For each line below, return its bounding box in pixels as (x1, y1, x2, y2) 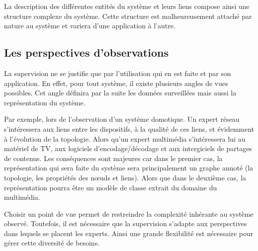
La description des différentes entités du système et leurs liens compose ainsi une (4, 1, 250, 11)
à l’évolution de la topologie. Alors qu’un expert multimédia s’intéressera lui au (4, 133, 246, 144)
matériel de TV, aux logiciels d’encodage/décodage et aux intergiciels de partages (4, 143, 252, 154)
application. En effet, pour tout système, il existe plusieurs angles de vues (4, 78, 228, 88)
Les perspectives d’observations (4, 45, 169, 60)
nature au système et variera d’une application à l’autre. (4, 20, 175, 31)
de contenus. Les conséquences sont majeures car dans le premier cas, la (4, 153, 223, 163)
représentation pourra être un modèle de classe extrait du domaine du (4, 182, 217, 192)
